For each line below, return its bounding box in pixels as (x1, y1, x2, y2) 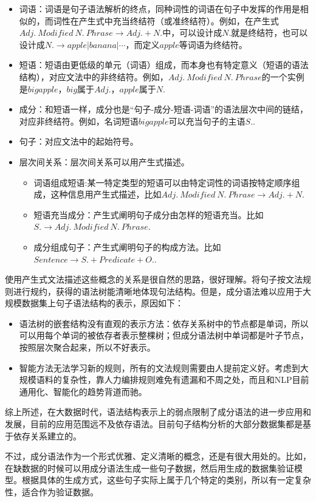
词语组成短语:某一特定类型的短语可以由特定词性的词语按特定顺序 (33, 176, 292, 188)
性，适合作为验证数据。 (5, 486, 98, 498)
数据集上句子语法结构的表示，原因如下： (21, 297, 184, 309)
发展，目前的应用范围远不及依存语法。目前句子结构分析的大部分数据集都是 (5, 418, 303, 430)
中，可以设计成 (162, 26, 222, 39)
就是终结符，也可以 (231, 26, 308, 39)
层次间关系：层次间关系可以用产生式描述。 (19, 155, 190, 168)
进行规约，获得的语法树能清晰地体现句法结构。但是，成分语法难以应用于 (13, 284, 303, 297)
